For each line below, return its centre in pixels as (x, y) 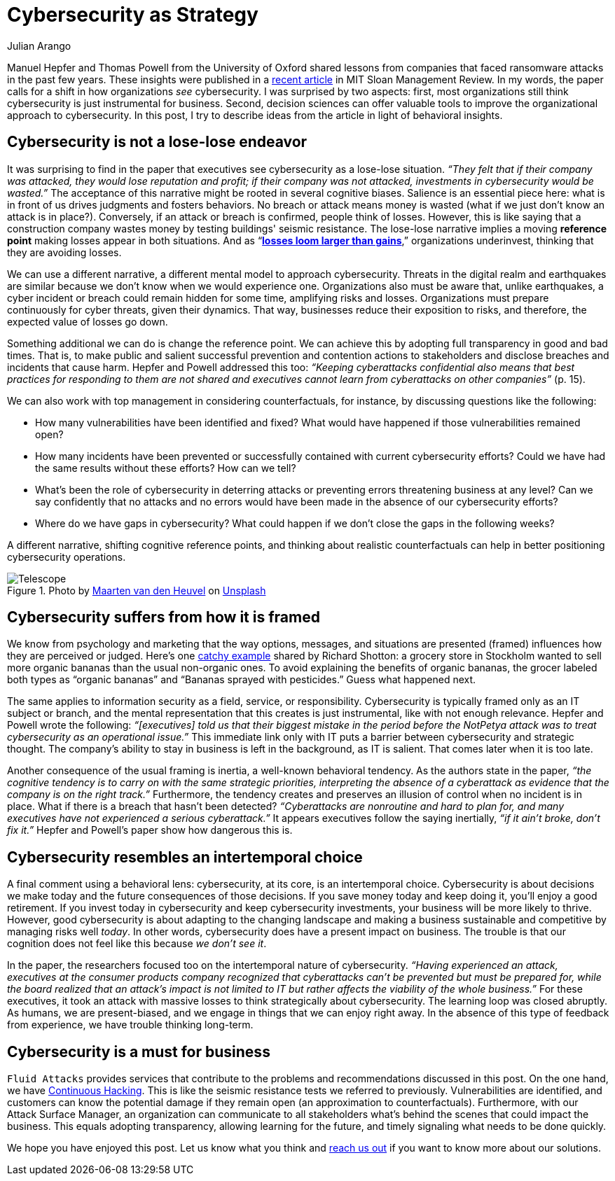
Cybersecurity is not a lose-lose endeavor (157, 142)
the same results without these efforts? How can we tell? (166, 468)
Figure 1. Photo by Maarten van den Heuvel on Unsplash (137, 590)
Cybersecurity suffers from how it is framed (164, 617)
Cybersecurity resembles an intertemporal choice (185, 857)
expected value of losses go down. (88, 321)
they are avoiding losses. (64, 252)
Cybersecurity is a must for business (139, 1051)
